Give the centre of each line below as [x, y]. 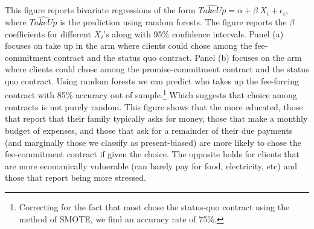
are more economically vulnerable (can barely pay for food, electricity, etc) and [151, 165]
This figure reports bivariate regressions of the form [100, 10]
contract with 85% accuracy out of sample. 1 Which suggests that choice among [151, 94]
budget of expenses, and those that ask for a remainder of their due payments [149, 130]
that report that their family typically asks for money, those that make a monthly [156, 118]
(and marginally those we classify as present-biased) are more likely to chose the [153, 142]
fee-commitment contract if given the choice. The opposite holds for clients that [152, 154]
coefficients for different [48, 33]
